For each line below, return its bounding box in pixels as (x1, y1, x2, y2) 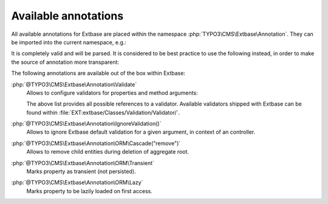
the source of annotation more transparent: (11, 58, 120, 66)
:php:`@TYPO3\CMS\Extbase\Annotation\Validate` (11, 81, 137, 88)
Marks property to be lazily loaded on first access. (26, 187, 153, 194)
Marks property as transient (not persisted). (26, 168, 136, 175)
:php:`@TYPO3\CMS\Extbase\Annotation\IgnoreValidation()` (11, 120, 162, 127)
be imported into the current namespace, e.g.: (11, 38, 127, 46)
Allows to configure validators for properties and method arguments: (26, 89, 198, 97)
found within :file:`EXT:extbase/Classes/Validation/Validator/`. (26, 109, 180, 116)
